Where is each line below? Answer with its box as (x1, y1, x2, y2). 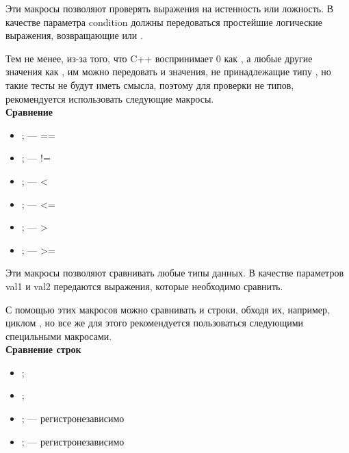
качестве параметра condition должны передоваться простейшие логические (5, 14, 322, 29)
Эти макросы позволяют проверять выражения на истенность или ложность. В (5, 1, 334, 15)
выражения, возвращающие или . (5, 28, 143, 42)
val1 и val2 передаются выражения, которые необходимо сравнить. (5, 279, 283, 293)
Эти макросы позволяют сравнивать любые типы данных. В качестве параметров (5, 266, 344, 280)
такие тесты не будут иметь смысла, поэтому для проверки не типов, (5, 77, 294, 92)
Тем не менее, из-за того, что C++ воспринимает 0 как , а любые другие (5, 51, 313, 65)
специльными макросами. (5, 328, 112, 343)
